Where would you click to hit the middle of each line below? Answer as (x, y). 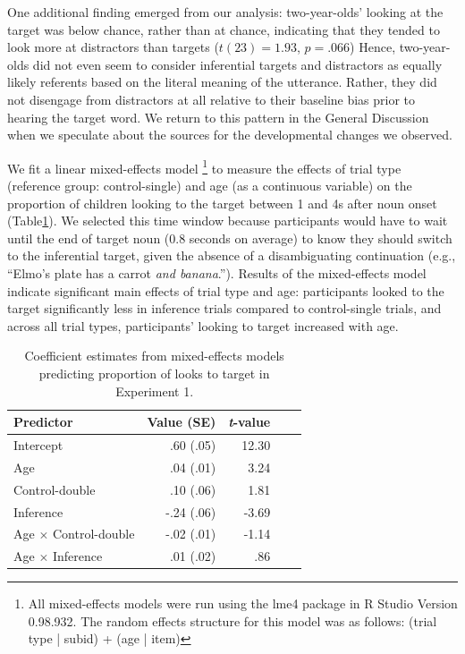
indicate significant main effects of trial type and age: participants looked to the (226, 290)
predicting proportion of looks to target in (154, 373)
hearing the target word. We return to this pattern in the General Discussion (218, 117)
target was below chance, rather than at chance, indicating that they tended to (224, 29)
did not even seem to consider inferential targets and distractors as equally (237, 64)
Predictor (43, 422)
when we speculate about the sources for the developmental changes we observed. (230, 135)
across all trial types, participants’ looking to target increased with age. (203, 325)
